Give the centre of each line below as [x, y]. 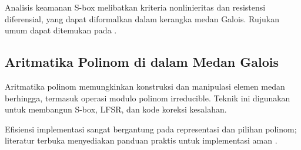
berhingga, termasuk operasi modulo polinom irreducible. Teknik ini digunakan [148, 98]
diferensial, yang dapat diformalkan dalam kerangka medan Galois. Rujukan [142, 18]
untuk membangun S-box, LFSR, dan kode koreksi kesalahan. [116, 109]
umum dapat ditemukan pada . [61, 30]
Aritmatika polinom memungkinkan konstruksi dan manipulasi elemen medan [145, 86]
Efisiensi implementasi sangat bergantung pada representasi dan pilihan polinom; [151, 129]
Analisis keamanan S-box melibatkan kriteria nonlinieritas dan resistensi [135, 7]
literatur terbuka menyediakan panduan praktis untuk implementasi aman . [141, 140]
